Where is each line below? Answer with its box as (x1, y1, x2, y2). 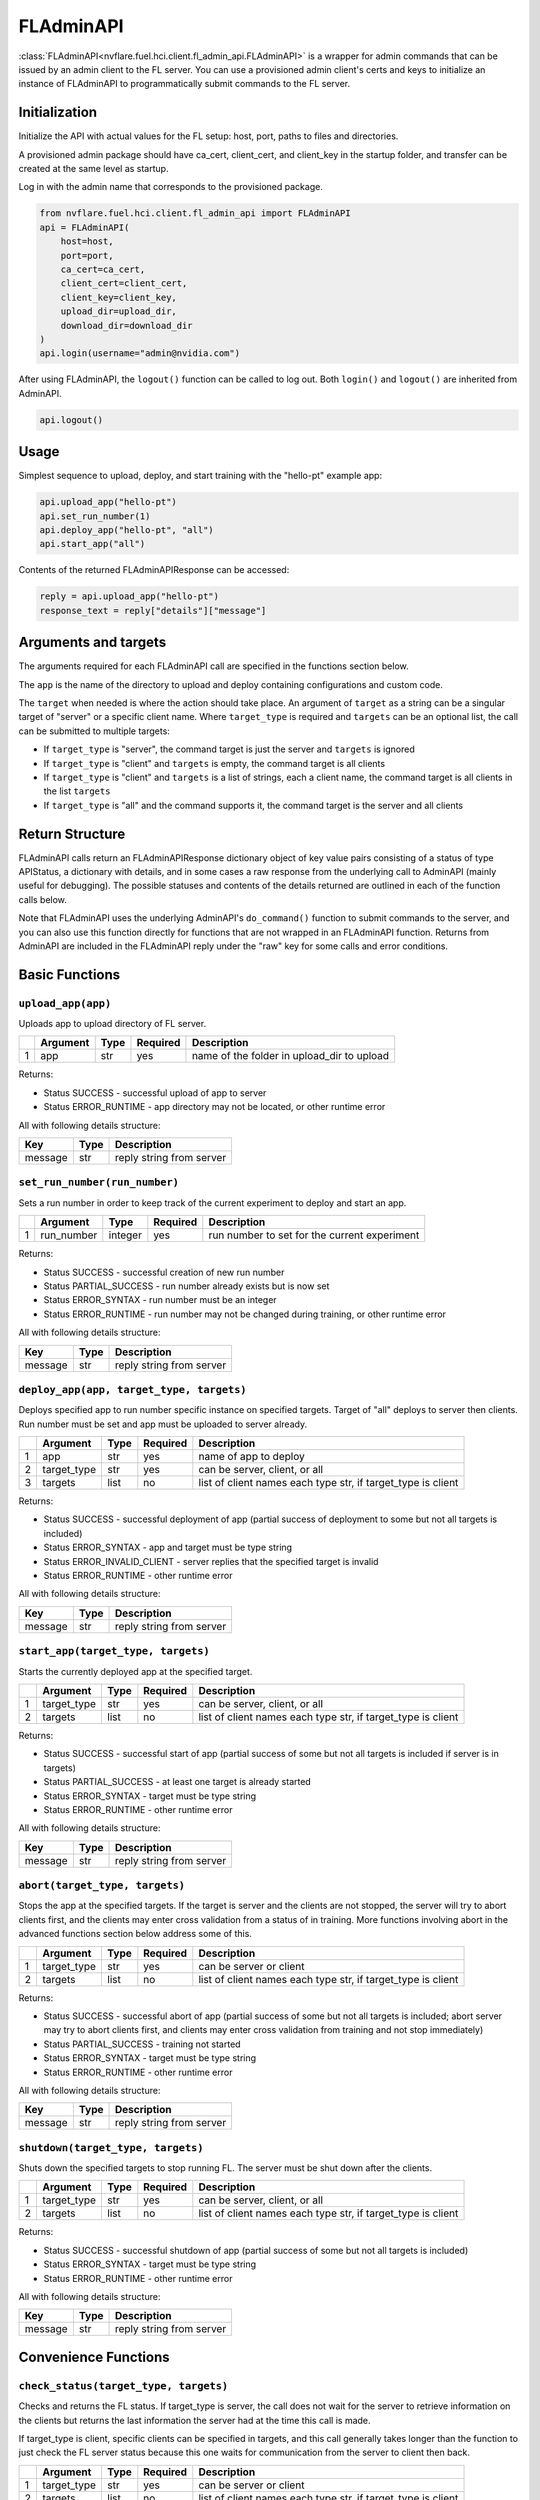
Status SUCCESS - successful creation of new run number (43, 1266, 285, 1278)
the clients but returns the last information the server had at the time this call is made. (18, 2414, 371, 2426)
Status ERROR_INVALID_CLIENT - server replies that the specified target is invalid (43, 1555, 379, 1567)
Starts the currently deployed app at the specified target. (18, 1665, 253, 1677)
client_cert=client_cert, (60, 278, 188, 289)
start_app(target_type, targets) (18, 1645, 210, 1658)
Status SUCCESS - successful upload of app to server (43, 1086, 267, 1099)
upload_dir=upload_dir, (60, 306, 177, 317)
